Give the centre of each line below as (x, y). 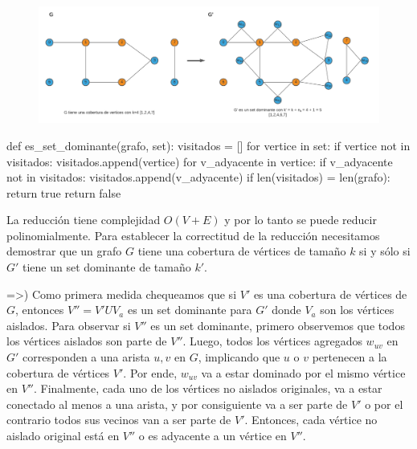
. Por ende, (150, 372)
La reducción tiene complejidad (84, 220)
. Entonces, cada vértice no (311, 420)
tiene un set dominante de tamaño (107, 267)
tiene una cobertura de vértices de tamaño (242, 251)
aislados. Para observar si (69, 325)
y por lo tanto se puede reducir (300, 220)
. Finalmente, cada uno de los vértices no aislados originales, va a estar (208, 388)
